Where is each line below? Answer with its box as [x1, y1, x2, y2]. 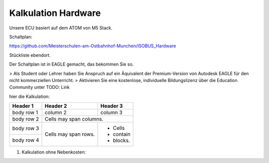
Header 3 [100, 102, 123, 109]
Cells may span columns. [44, 116, 104, 123]
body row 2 [12, 116, 39, 123]
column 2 [44, 109, 67, 116]
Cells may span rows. [44, 131, 95, 138]
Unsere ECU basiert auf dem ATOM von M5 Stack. [9, 25, 113, 31]
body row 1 [12, 109, 38, 116]
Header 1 [12, 102, 34, 109]
